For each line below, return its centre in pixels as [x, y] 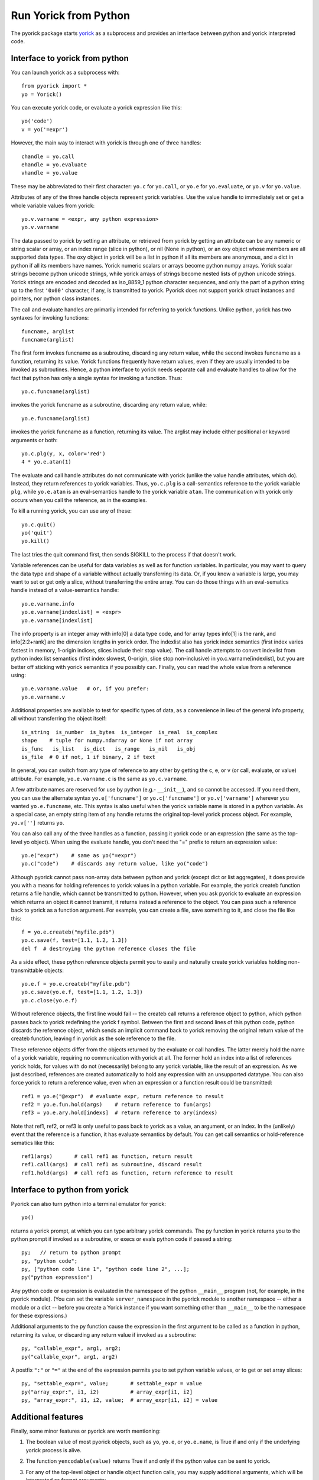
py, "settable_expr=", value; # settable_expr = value [112, 1384]
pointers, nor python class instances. [56, 298]
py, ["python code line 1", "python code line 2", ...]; [106, 1269]
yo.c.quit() [39, 525]
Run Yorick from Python [70, 15]
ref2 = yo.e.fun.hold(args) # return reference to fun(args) [117, 1105]
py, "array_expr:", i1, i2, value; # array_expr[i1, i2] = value [120, 1400]
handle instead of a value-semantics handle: [65, 590]
